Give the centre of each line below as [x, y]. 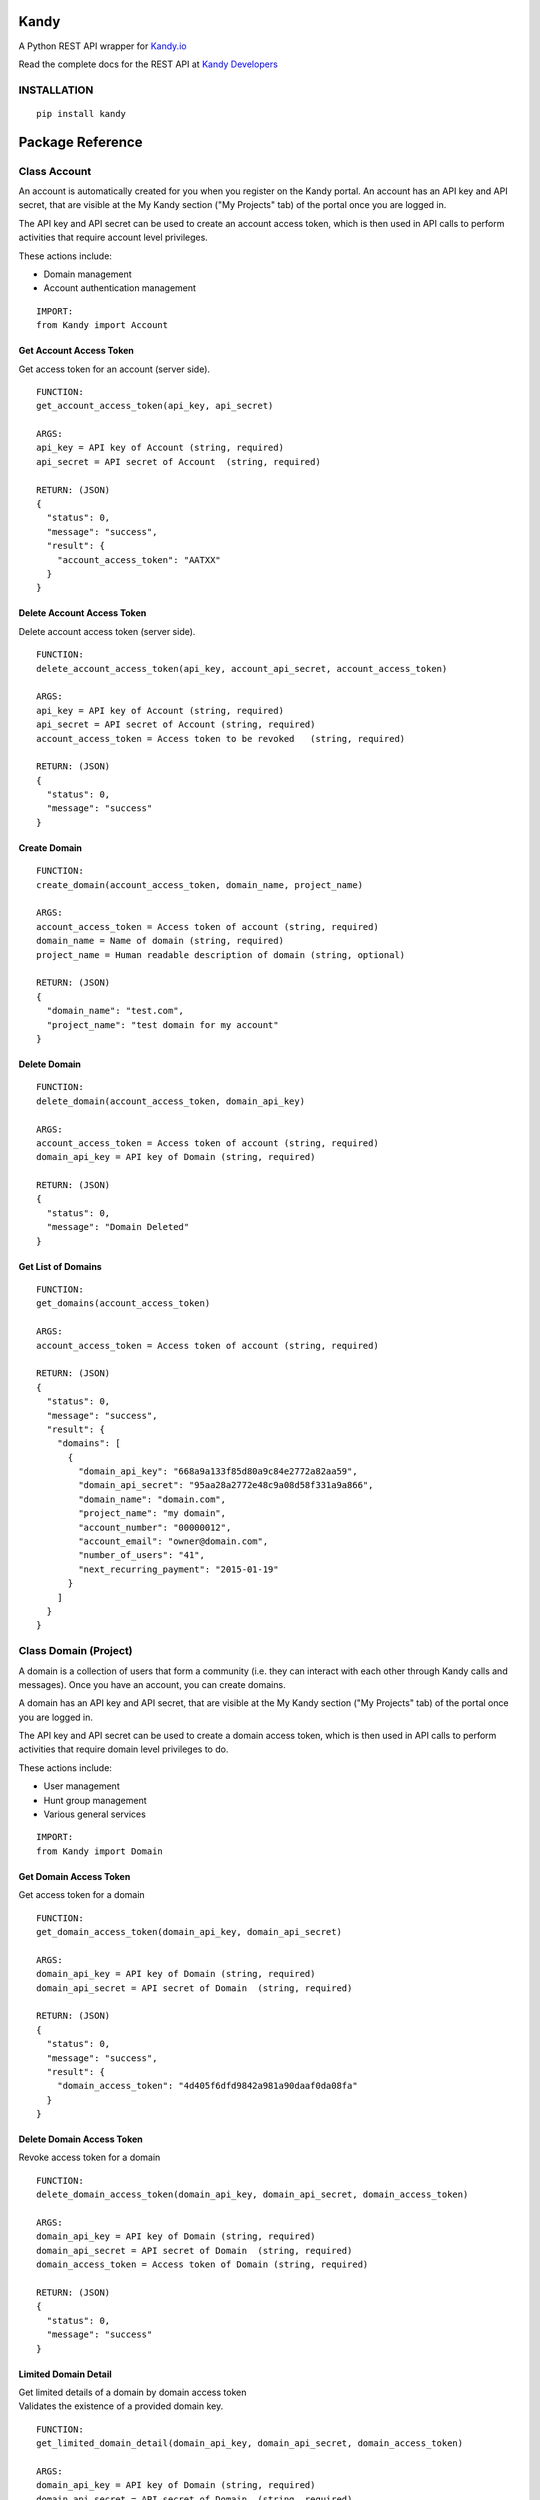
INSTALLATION [56, 90]
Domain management [87, 274]
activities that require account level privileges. [113, 237]
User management [81, 1786]
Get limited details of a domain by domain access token [132, 2392]
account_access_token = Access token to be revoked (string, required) [221, 738]
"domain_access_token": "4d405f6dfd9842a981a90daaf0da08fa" [207, 2086]
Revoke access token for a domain [89, 2157]
